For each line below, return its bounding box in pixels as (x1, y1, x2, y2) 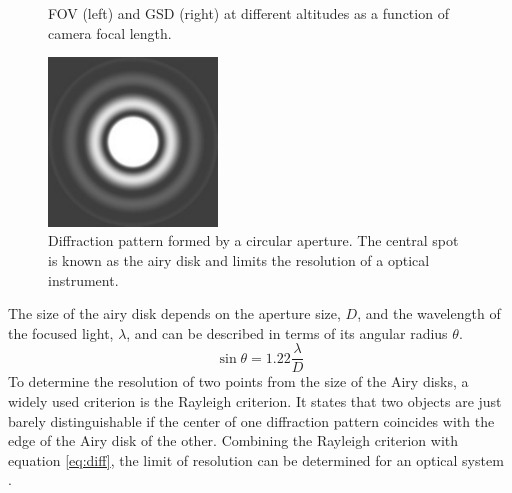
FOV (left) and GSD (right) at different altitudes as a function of (48, 3, 449, 23)
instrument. (48, 269, 119, 290)
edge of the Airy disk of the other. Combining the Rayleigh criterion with (8, 430, 459, 451)
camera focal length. (48, 22, 172, 43)
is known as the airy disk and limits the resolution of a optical (48, 249, 430, 270)
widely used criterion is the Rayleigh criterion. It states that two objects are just (8, 391, 502, 411)
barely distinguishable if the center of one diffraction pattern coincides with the (8, 410, 495, 431)
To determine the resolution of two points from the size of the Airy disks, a (8, 371, 469, 392)
